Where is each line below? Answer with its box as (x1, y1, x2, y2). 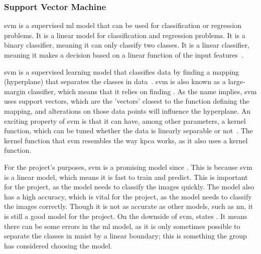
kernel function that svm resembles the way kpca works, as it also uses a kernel (4, 135, 248, 145)
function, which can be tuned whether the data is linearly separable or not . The (4, 125, 253, 136)
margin (4, 86, 26, 96)
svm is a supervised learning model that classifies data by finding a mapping (4, 66, 239, 77)
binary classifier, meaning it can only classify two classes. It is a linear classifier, (4, 40, 249, 50)
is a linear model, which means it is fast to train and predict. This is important (4, 171, 248, 182)
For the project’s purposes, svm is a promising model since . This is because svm (4, 161, 252, 172)
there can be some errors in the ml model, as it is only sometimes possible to (4, 220, 240, 231)
